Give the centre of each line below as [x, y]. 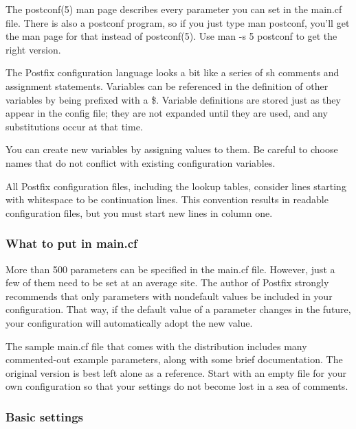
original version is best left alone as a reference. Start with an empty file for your [176, 372]
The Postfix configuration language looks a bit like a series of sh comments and [173, 72]
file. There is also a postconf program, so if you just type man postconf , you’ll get [178, 22]
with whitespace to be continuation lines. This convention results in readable [167, 199]
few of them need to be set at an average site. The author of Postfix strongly [167, 282]
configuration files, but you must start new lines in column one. [139, 212]
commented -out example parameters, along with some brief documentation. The [174, 359]
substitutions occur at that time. [74, 126]
